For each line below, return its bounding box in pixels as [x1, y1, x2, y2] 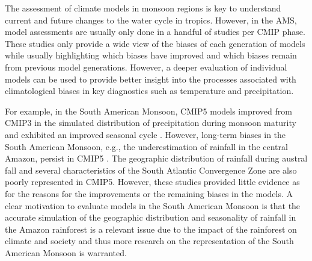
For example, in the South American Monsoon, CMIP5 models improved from [5, 104, 292, 117]
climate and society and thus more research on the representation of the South [5, 234, 294, 247]
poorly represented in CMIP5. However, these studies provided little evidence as [5, 175, 300, 188]
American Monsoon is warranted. [5, 246, 127, 259]
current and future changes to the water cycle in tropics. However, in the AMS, [5, 13, 297, 26]
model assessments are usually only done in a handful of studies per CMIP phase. [5, 25, 305, 38]
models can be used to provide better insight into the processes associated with [5, 72, 296, 85]
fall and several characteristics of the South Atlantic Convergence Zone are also [5, 163, 297, 176]
